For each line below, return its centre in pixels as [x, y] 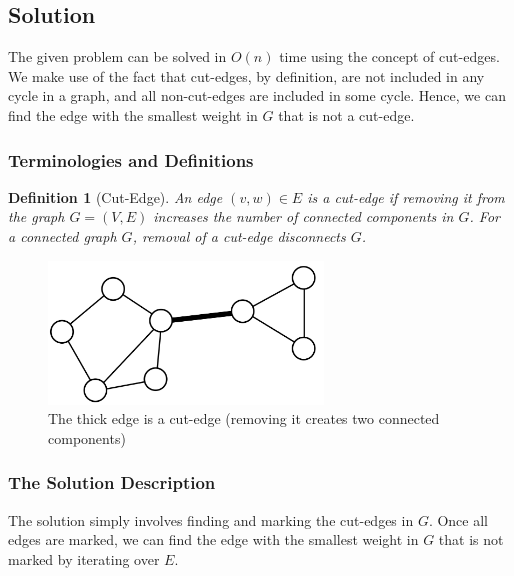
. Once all [458, 519]
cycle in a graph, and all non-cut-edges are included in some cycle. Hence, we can [257, 95]
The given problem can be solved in [117, 56]
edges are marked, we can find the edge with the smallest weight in [213, 539]
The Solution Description [112, 482]
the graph [36, 216]
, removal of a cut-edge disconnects [239, 235]
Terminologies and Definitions [131, 159]
